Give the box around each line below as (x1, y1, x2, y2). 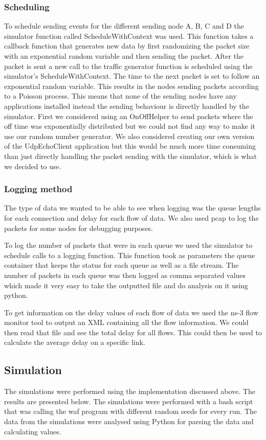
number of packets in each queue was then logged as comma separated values (4, 269, 246, 280)
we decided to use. (4, 160, 61, 171)
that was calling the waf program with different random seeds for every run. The (4, 406, 257, 416)
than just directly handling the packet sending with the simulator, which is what (4, 150, 257, 161)
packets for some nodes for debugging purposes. (4, 222, 153, 233)
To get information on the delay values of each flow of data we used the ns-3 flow (4, 307, 258, 317)
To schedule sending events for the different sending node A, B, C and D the (4, 20, 244, 31)
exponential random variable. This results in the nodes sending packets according (4, 80, 259, 91)
